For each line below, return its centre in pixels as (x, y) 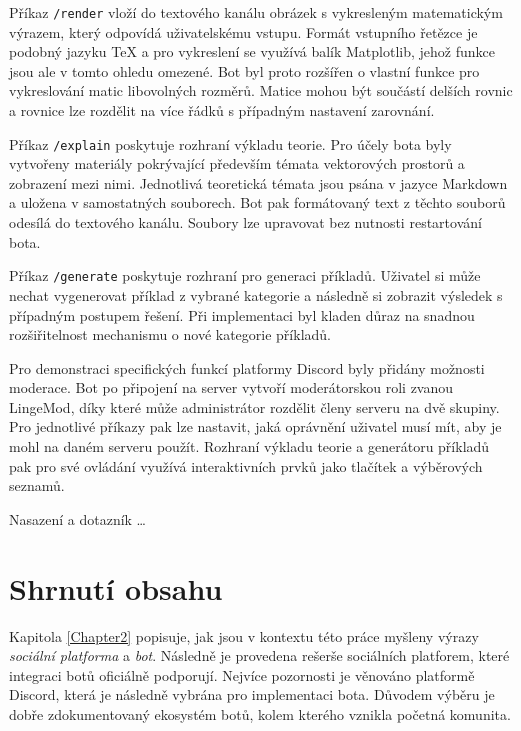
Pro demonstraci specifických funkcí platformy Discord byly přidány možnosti (247, 367)
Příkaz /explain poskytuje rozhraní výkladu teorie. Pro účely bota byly (230, 143)
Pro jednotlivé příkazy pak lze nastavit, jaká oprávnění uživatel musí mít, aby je (255, 426)
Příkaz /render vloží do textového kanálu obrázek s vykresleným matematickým (256, 12)
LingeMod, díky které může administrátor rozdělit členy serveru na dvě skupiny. (254, 406)
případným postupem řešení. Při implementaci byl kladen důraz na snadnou (242, 314)
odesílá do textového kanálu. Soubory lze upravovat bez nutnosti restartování (245, 222)
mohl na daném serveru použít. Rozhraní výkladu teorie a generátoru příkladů (249, 446)
